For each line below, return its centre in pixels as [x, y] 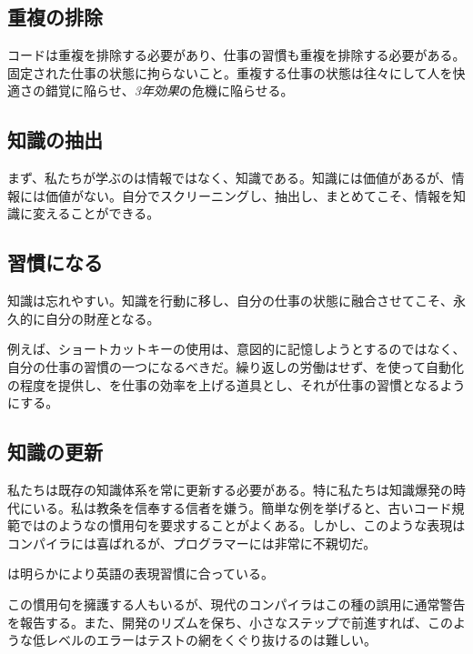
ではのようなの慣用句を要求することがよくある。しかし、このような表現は [242, 525]
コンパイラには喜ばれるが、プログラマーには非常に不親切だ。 [192, 543]
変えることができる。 [96, 213]
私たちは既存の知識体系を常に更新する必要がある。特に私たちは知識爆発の [230, 489]
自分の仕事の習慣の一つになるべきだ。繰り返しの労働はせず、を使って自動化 [236, 366]
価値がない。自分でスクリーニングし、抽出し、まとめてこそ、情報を [249, 195]
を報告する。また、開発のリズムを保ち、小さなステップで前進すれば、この [230, 622]
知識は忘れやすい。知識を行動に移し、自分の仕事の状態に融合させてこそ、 [230, 301]
